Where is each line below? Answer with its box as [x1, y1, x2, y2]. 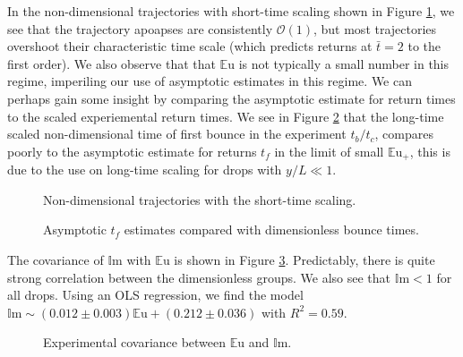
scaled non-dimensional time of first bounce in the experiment [7, 124, 347, 143]
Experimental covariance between [43, 333, 227, 352]
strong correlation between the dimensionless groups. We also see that [7, 268, 391, 286]
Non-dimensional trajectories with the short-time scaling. [43, 190, 356, 208]
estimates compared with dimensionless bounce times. [124, 220, 419, 239]
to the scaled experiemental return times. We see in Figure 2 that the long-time [7, 106, 444, 125]
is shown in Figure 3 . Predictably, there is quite [174, 250, 435, 268]
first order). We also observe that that [7, 54, 216, 72]
